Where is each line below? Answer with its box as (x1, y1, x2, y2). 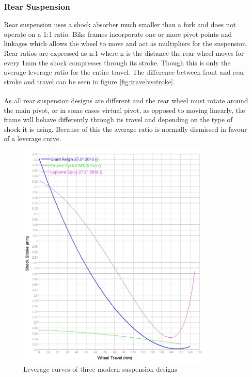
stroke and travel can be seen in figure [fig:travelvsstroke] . (4, 76, 175, 86)
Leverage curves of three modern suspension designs (23, 364, 177, 374)
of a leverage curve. (4, 133, 61, 143)
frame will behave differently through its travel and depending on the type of (4, 114, 233, 125)
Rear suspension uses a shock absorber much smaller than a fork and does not (4, 19, 236, 30)
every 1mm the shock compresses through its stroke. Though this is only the (4, 57, 231, 67)
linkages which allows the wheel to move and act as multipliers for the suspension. (4, 38, 248, 48)
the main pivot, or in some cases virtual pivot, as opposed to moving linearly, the (4, 105, 245, 115)
